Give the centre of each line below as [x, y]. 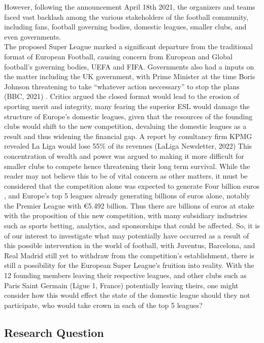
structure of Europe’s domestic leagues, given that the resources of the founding [128, 116]
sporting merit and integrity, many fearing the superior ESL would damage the [127, 106]
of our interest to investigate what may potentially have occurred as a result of [127, 235]
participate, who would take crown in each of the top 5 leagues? [103, 305]
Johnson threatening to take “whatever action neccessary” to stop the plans [122, 86]
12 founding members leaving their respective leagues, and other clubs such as [125, 275]
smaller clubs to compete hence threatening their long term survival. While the [127, 166]
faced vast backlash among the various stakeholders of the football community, [126, 16]
